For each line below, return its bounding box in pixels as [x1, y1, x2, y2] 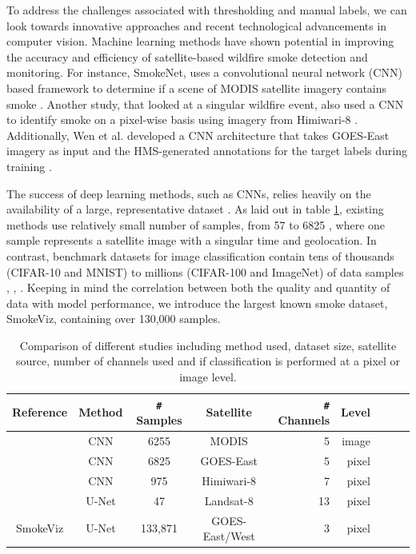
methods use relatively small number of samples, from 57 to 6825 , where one [6, 216, 386, 233]
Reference [12, 404, 68, 420]
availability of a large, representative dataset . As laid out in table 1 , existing [6, 201, 384, 217]
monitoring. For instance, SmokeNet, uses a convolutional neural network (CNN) [6, 64, 402, 81]
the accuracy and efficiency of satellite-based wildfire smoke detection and [6, 48, 368, 65]
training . [6, 157, 52, 174]
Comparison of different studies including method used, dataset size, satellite [19, 337, 397, 353]
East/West [202, 528, 255, 544]
